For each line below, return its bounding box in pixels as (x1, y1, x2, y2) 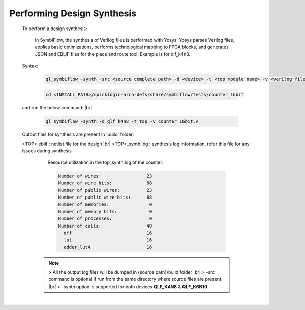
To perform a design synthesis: (22, 25, 87, 32)
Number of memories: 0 (58, 202, 152, 207)
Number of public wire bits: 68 (58, 194, 152, 200)
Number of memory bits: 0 (58, 209, 152, 214)
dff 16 (64, 230, 152, 236)
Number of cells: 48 (58, 223, 152, 229)
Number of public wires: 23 (58, 187, 152, 193)
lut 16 (64, 237, 152, 243)
